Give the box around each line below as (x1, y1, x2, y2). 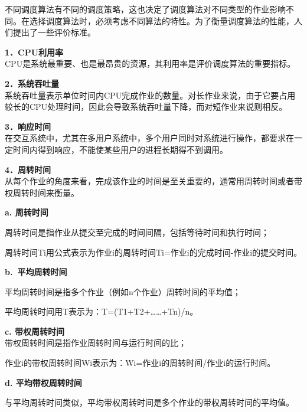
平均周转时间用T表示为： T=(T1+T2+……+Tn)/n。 (5, 305, 198, 318)
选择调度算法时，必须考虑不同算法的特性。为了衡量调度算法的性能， (29, 14, 294, 27)
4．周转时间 (5, 163, 51, 175)
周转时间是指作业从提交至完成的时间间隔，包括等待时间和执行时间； (5, 225, 269, 238)
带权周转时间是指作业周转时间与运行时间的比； (5, 336, 187, 349)
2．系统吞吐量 (5, 77, 60, 89)
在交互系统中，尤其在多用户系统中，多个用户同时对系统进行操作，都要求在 (5, 132, 294, 144)
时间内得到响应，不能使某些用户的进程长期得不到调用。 (12, 143, 228, 155)
